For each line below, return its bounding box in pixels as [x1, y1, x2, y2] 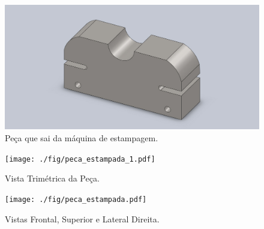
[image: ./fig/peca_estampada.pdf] [5, 195, 147, 204]
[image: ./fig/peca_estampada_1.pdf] [5, 154, 155, 163]
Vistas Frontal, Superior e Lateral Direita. [5, 212, 160, 225]
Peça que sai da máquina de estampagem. [5, 132, 158, 144]
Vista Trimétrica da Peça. [5, 172, 100, 185]
